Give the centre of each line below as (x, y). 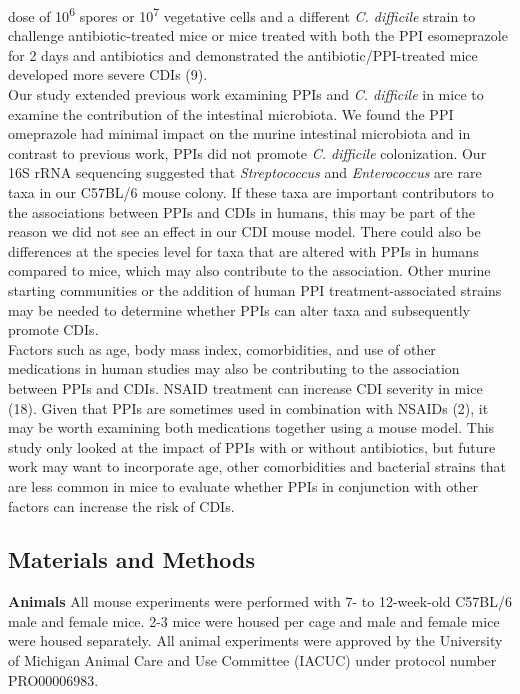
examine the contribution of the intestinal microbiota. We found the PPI (231, 113)
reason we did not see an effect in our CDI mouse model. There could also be (244, 231)
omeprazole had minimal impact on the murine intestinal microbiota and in (239, 133)
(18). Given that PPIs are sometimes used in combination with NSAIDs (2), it (248, 407)
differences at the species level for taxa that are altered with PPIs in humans (243, 250)
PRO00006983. (53, 679)
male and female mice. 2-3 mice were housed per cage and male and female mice (254, 620)
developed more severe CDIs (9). (108, 74)
